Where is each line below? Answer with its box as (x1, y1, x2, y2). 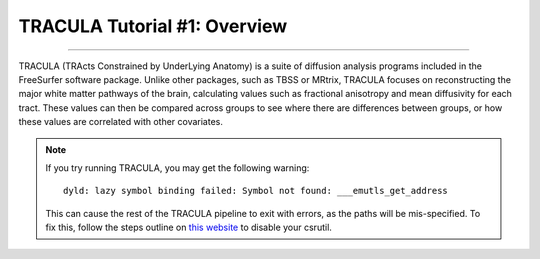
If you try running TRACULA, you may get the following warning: (45, 161, 310, 174)
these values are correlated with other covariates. (18, 116, 224, 128)
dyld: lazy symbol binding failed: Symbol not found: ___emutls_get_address (63, 185, 449, 197)
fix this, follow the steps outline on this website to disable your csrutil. (45, 221, 332, 234)
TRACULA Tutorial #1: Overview (18, 15, 288, 37)
